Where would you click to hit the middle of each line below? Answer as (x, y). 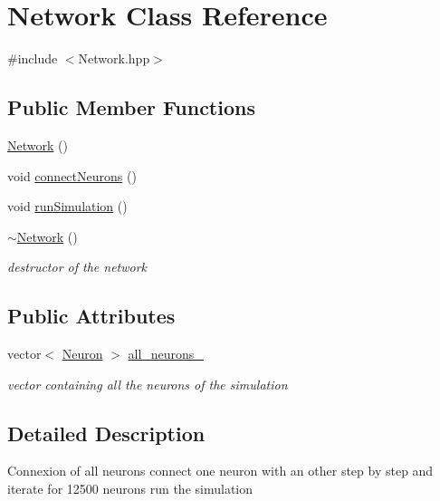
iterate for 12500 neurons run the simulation (130, 489)
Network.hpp (114, 58)
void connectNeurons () (72, 175)
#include (33, 58)
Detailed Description (106, 433)
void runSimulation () (67, 206)
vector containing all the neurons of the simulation (148, 384)
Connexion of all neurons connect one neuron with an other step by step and (220, 471)
